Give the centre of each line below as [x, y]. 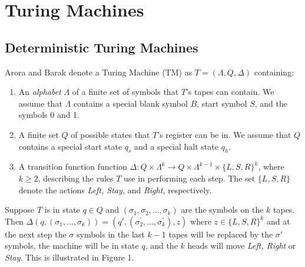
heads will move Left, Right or [242, 245]
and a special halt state [176, 146]
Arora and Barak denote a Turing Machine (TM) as [99, 72]
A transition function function [73, 167]
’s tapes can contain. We [230, 92]
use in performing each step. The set [190, 178]
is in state [62, 210]
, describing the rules [76, 178]
